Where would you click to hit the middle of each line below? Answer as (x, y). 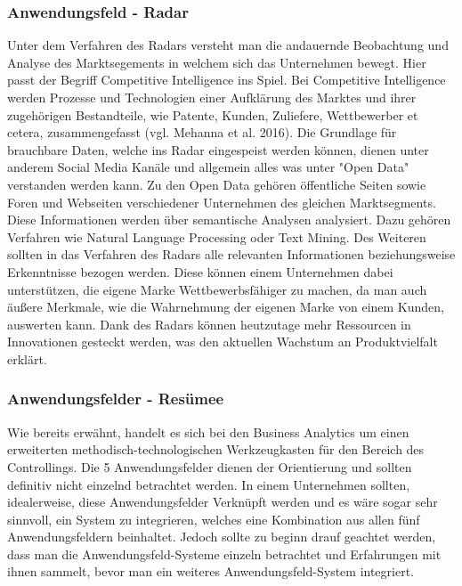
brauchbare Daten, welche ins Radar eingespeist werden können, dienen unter (218, 149)
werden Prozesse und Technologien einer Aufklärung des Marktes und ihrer (212, 97)
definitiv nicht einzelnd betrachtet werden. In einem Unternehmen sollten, (209, 484)
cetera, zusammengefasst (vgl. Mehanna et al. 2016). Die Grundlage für (202, 132)
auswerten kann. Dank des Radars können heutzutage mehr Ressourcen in (209, 324)
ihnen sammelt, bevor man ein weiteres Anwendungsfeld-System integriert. (211, 571)
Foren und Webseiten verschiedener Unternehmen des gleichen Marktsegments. (222, 202)
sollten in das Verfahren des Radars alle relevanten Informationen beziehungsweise (231, 254)
